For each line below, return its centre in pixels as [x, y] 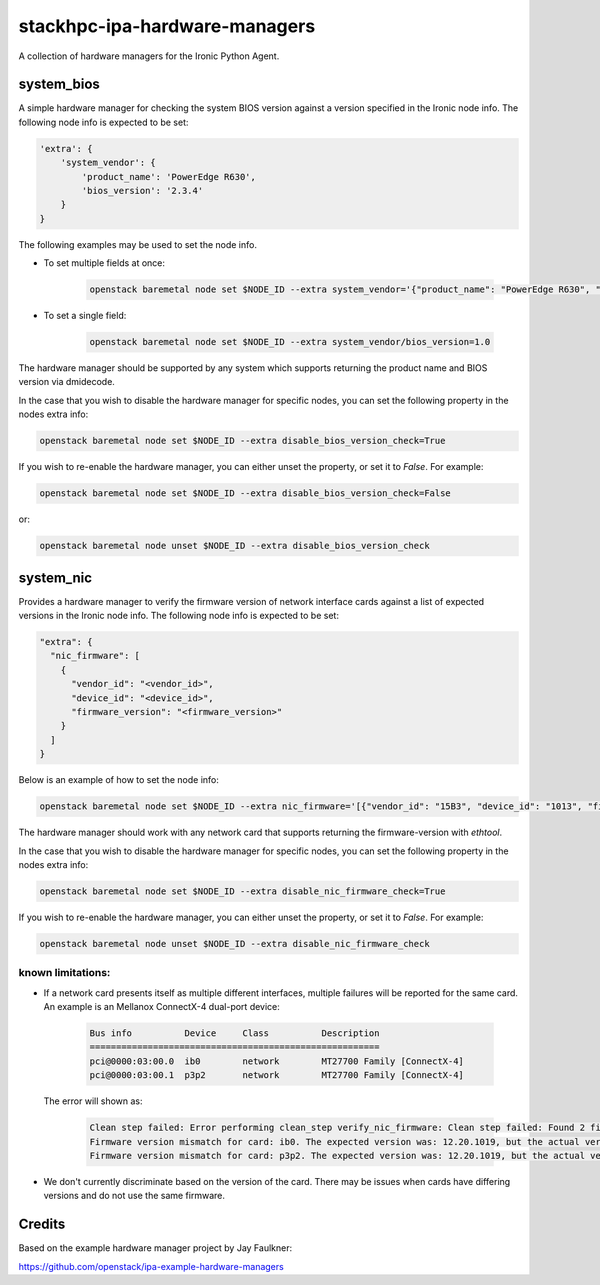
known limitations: [64, 973]
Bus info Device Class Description [234, 1033]
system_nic [55, 577]
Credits [42, 1224]
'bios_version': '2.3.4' [142, 190]
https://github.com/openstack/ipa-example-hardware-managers [151, 1266]
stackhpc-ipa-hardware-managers [167, 26]
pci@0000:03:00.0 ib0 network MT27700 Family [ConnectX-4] [277, 1061]
